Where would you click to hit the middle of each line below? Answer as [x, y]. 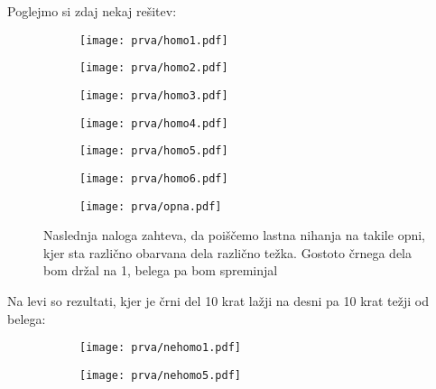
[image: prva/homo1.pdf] [154, 40]
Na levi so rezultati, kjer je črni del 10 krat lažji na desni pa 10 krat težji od [218, 300]
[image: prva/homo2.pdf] [154, 68]
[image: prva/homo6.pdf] [154, 178]
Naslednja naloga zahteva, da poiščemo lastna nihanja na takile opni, [234, 235]
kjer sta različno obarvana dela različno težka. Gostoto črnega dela [227, 252]
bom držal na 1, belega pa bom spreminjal [161, 270]
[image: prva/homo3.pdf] [154, 95]
